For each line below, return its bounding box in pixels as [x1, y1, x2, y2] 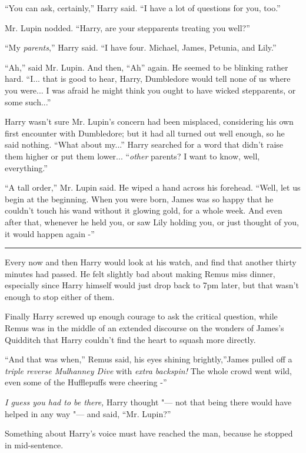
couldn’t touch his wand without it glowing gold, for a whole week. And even [5, 204, 282, 216]
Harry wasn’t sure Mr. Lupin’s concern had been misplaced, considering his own [5, 115, 294, 128]
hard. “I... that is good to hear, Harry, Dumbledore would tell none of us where [5, 72, 291, 85]
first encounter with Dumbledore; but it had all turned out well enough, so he [5, 126, 285, 139]
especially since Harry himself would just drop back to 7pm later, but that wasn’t [5, 279, 299, 291]
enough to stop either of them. [5, 290, 115, 302]
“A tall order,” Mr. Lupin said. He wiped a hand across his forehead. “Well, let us [5, 181, 301, 194]
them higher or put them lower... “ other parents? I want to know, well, [5, 149, 260, 162]
